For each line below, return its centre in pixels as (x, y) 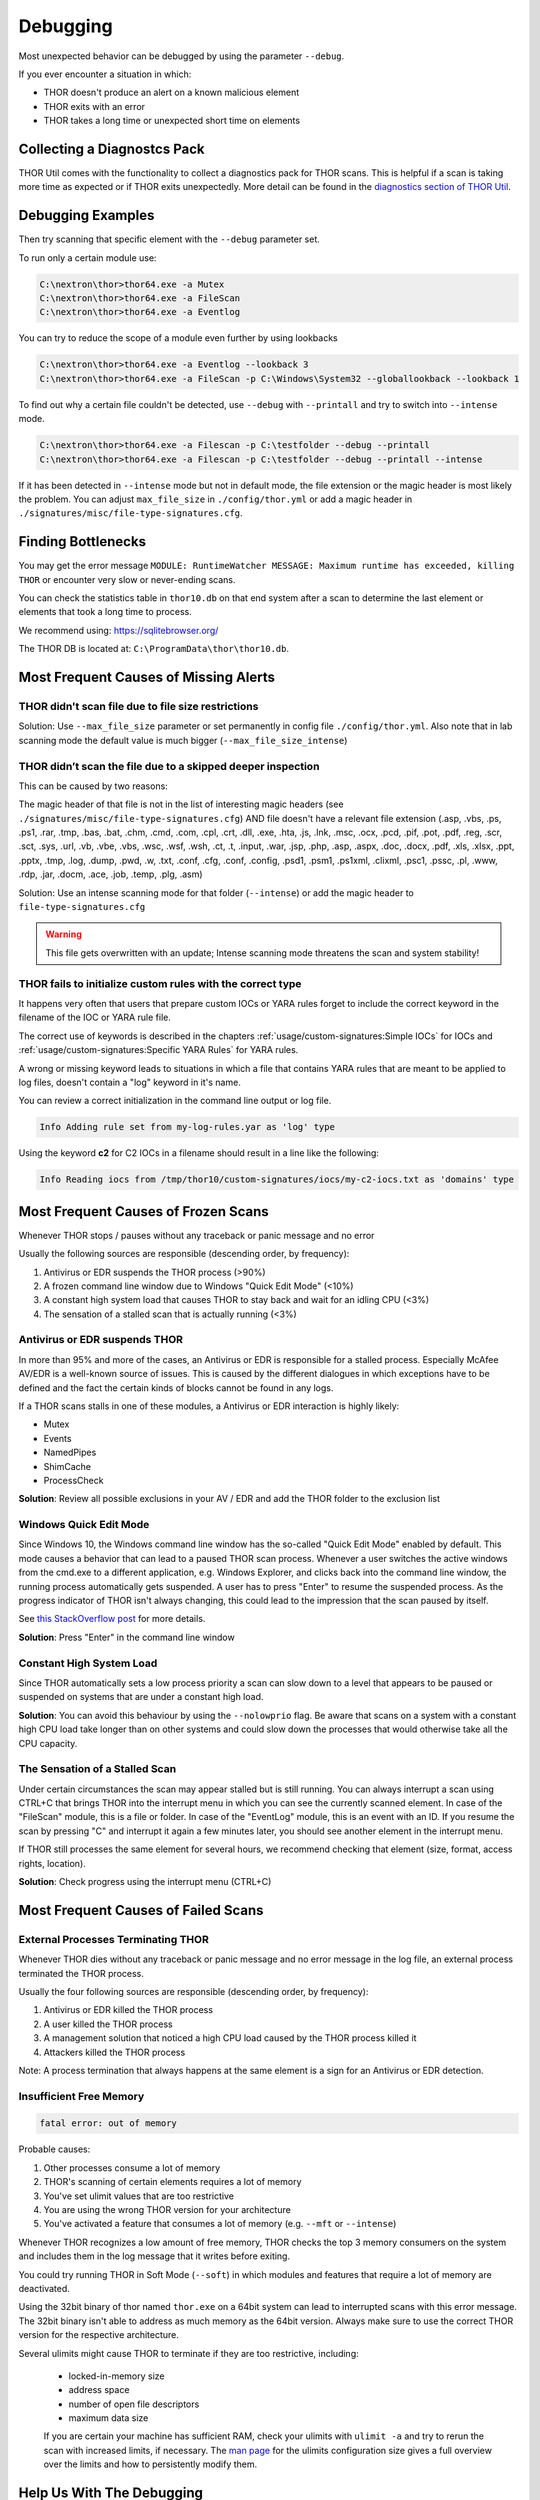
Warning (63, 934)
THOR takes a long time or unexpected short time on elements (171, 121)
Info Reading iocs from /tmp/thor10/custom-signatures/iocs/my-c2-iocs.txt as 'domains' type (277, 1179)
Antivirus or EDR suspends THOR (101, 1340)
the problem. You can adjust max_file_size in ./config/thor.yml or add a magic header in (215, 499)
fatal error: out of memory (108, 2123)
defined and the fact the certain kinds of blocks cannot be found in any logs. (176, 1387)
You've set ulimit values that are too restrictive (139, 2196)
